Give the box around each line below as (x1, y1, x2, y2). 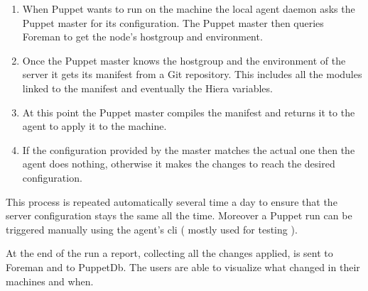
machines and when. (6, 273, 94, 288)
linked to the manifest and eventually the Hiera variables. (22, 80, 273, 95)
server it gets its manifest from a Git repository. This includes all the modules (22, 67, 362, 82)
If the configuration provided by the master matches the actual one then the (22, 142, 355, 157)
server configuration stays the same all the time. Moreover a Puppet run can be (6, 208, 352, 223)
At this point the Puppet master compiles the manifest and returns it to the (22, 104, 355, 119)
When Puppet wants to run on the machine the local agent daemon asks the (22, 1, 355, 16)
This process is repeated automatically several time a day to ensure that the (6, 194, 337, 209)
